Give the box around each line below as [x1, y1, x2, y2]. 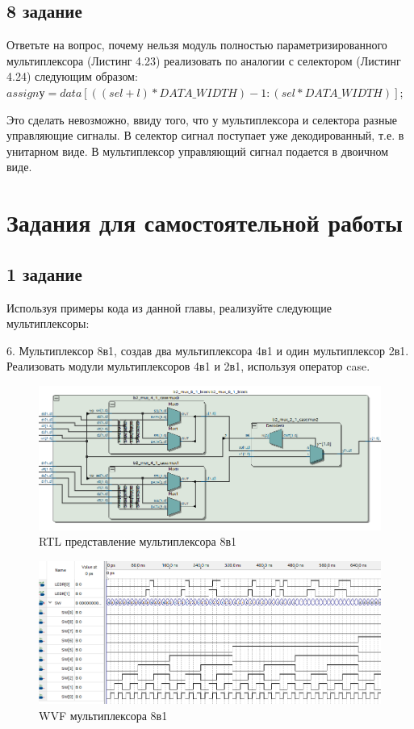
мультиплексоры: [6, 315, 90, 332]
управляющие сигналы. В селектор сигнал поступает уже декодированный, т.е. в [6, 127, 404, 144]
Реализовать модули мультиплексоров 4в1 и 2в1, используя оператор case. [6, 358, 370, 375]
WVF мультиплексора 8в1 [39, 707, 168, 723]
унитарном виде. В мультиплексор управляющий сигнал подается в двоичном [6, 142, 389, 159]
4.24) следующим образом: [6, 68, 138, 85]
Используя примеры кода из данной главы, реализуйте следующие [6, 299, 332, 316]
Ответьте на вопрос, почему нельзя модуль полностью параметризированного [6, 36, 387, 53]
